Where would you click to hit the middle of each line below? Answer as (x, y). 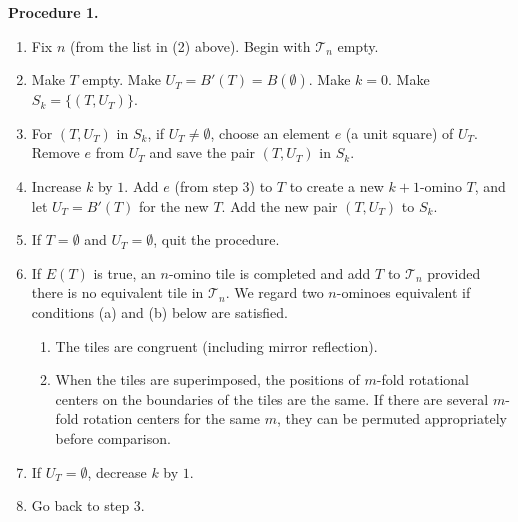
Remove (55, 152)
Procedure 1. (53, 12)
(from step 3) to (223, 185)
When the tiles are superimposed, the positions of (207, 379)
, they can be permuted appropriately (391, 418)
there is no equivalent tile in (117, 292)
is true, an (124, 272)
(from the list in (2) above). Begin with (190, 45)
